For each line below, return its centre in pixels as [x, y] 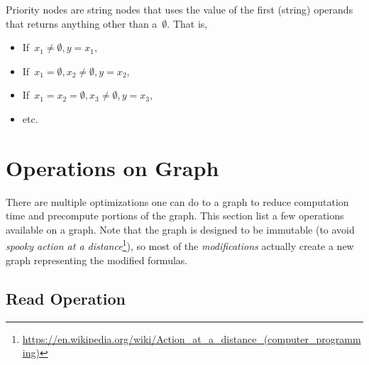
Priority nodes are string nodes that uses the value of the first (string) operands [180, 9]
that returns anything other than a [82, 23]
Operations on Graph [112, 167]
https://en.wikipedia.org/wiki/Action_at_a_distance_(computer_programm [192, 338]
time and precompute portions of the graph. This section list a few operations [175, 216]
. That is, [187, 23]
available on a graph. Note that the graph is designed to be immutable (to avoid [180, 229]
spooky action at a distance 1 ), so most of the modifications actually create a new [180, 245]
